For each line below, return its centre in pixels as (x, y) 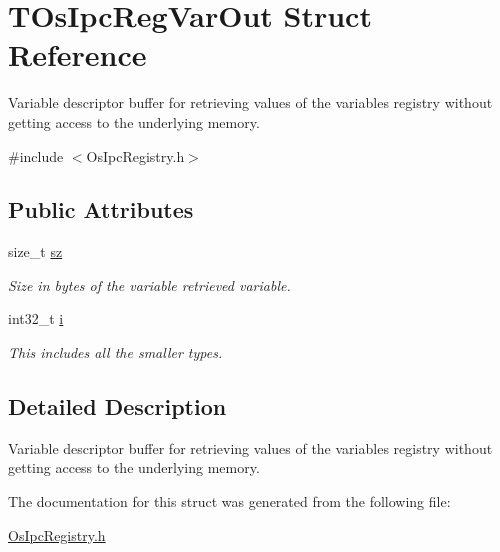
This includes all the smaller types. (115, 352)
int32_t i (36, 318)
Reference (77, 54)
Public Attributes (101, 209)
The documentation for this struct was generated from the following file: (229, 501)
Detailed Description (117, 406)
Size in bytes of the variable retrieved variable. (149, 284)
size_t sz (35, 251)
